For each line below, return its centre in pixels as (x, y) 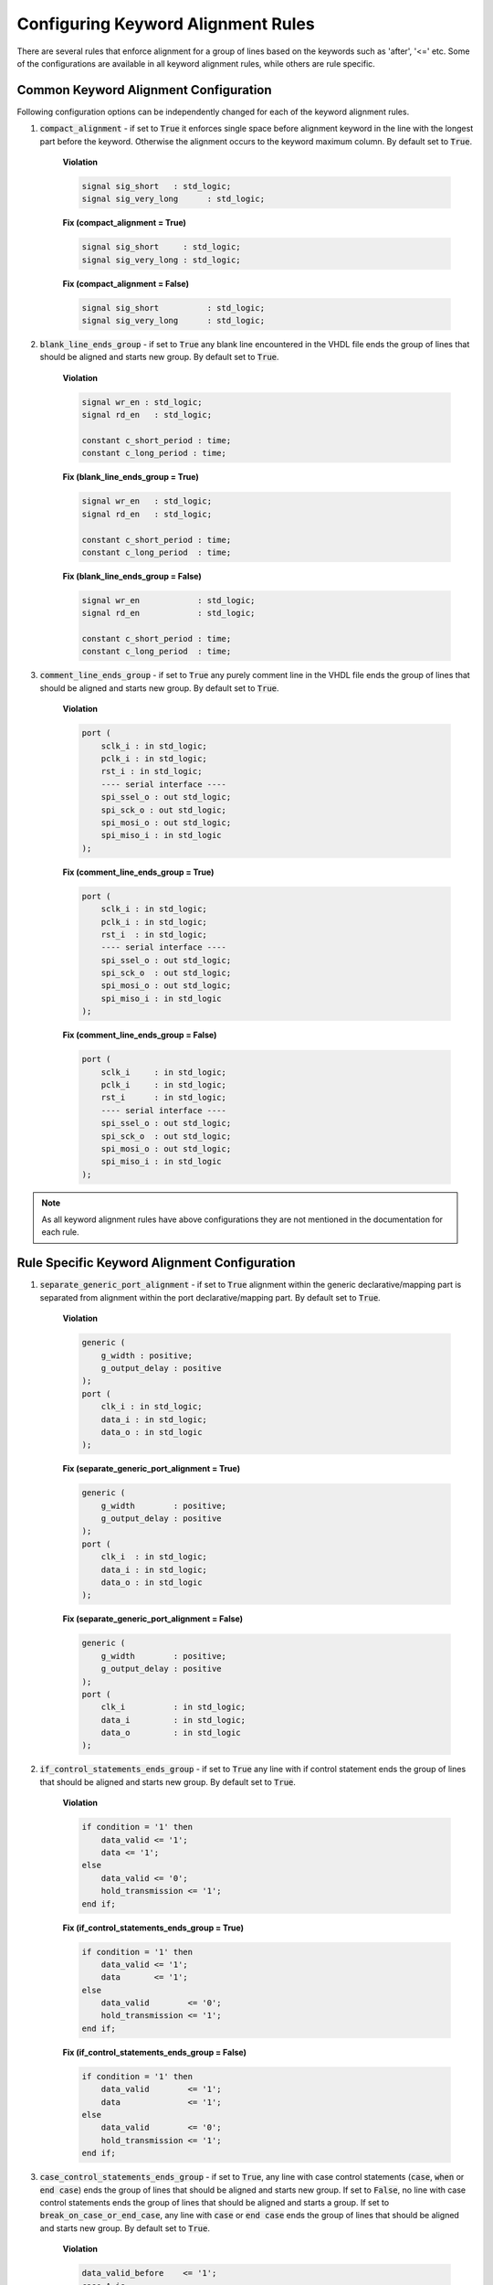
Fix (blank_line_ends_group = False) (132, 576)
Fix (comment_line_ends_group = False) (140, 1035)
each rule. (60, 1232)
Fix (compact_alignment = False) (126, 283)
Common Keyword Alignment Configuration (145, 90)
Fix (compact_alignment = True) (125, 223)
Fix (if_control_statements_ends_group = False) (154, 2052)
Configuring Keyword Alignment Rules (166, 24)
